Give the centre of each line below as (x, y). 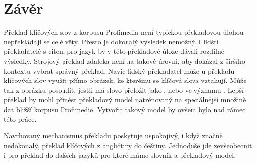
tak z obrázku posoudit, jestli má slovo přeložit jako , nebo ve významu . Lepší (124, 90)
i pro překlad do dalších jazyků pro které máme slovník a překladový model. (120, 155)
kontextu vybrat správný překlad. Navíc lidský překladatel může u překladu (119, 70)
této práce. (20, 119)
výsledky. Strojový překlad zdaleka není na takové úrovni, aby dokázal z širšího (125, 61)
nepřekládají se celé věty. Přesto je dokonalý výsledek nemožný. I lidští (111, 41)
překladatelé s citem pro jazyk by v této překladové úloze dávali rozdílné (114, 51)
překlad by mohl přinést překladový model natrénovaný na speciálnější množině (125, 100)
